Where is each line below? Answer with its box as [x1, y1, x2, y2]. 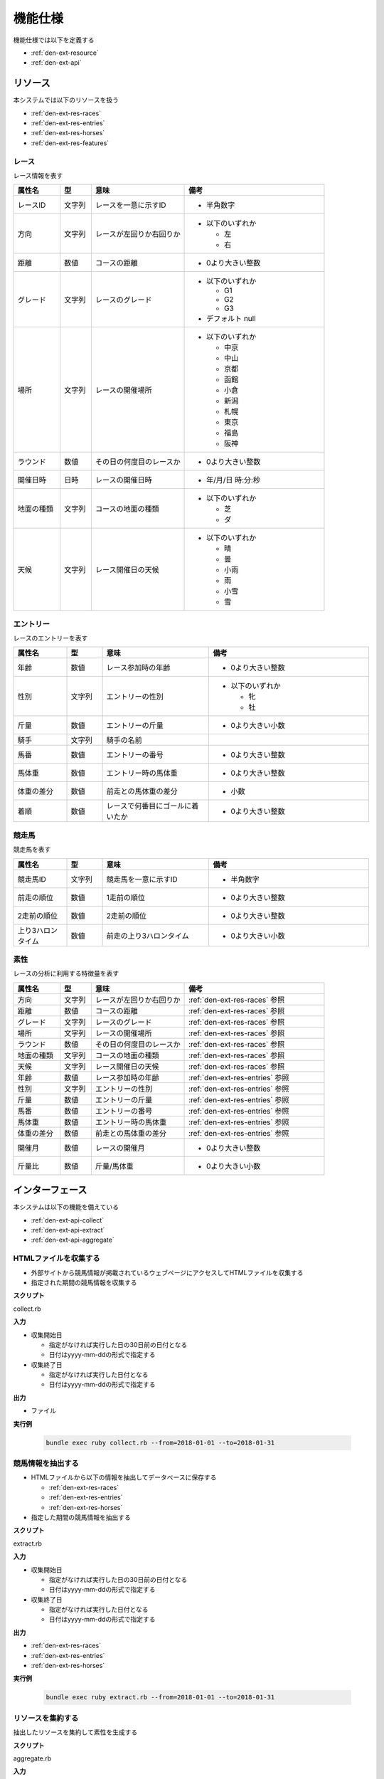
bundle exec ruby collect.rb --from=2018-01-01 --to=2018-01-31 [46, 1438, 275, 1447]
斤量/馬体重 [95, 1161, 134, 1171]
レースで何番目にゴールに [106, 801, 192, 811]
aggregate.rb [13, 1754, 52, 1763]
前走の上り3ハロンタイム [106, 931, 190, 941]
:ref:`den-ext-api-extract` [31, 1226, 105, 1235]
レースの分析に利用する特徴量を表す [13, 969, 119, 978]
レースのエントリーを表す [13, 634, 88, 643]
